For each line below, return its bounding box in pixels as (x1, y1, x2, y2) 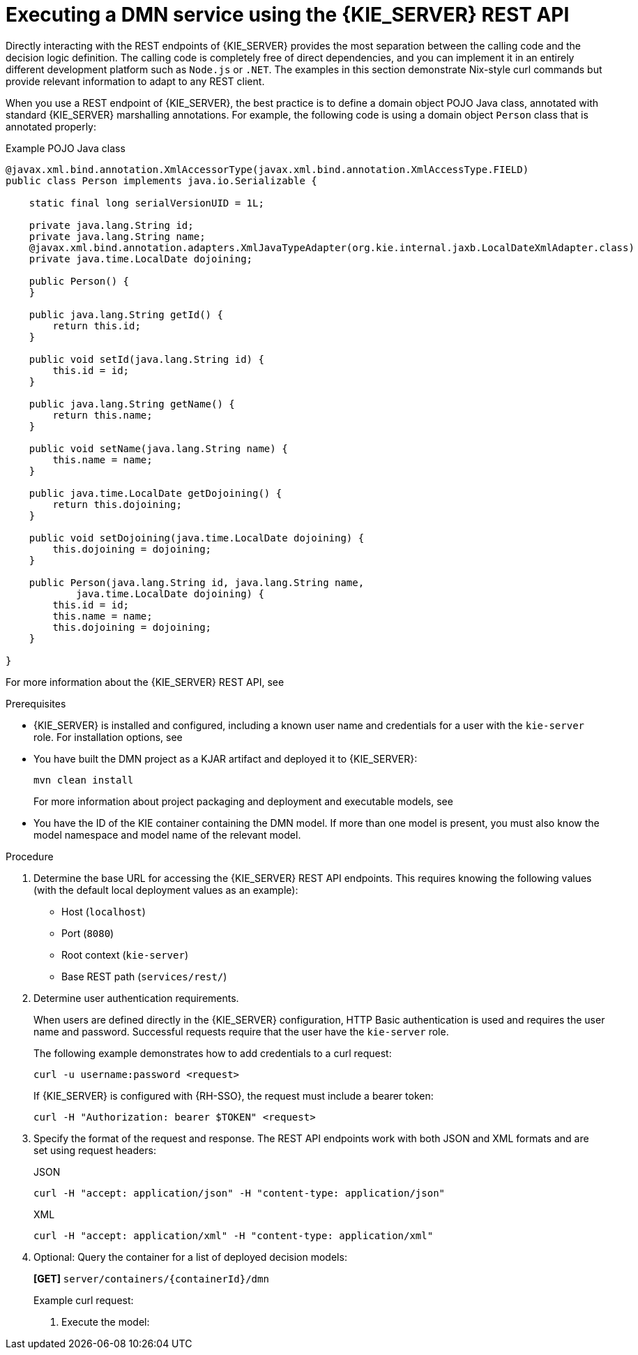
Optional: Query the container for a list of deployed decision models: (33, 1250, 347, 1263)
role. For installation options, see (33, 731, 183, 743)
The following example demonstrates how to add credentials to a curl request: (33, 1047, 392, 1059)
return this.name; (52, 409, 153, 421)
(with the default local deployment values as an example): (33, 883, 298, 896)
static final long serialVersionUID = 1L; (29, 197, 264, 209)
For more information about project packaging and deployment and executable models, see (33, 795, 453, 807)
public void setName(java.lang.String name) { (29, 442, 288, 454)
